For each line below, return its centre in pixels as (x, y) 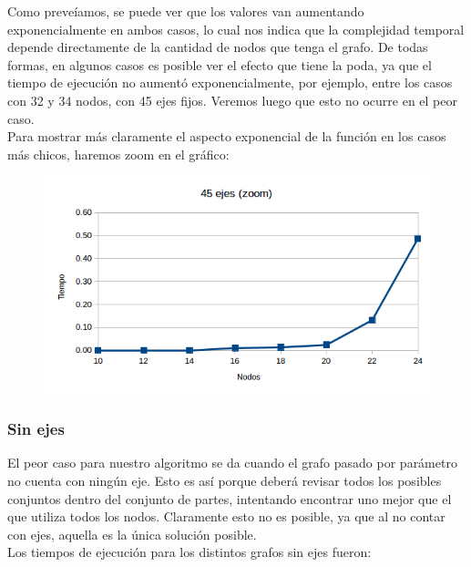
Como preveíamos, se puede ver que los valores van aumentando (186, 11)
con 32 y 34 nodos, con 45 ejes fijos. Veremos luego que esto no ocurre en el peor (232, 100)
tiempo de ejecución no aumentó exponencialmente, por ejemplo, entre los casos (230, 82)
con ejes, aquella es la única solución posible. (132, 534)
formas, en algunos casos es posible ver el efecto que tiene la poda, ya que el (220, 64)
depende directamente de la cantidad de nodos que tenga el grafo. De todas (218, 47)
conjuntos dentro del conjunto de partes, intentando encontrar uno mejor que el (230, 498)
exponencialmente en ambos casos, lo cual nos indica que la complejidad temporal (236, 29)
